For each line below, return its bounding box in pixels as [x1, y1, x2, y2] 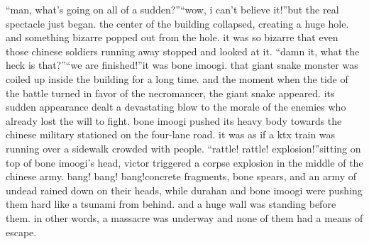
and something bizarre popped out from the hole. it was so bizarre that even [6, 30, 338, 45]
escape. [6, 224, 37, 239]
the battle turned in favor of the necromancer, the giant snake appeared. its [6, 85, 335, 100]
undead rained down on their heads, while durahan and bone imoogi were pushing [6, 182, 363, 197]
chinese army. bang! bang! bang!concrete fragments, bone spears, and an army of [6, 169, 357, 184]
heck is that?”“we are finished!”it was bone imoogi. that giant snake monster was [6, 57, 358, 72]
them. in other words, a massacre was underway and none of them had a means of [6, 210, 363, 225]
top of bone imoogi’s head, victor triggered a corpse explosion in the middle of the [6, 155, 363, 170]
